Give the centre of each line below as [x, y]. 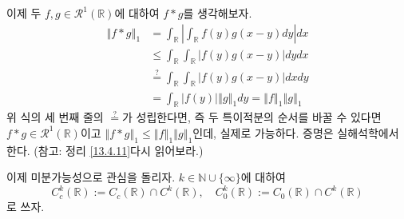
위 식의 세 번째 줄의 [55, 117]
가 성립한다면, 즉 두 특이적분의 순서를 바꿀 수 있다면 [252, 117]
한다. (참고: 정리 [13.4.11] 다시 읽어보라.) [105, 150]
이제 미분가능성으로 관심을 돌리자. [91, 177]
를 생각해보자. [218, 13]
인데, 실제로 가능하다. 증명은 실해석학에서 [296, 132]
